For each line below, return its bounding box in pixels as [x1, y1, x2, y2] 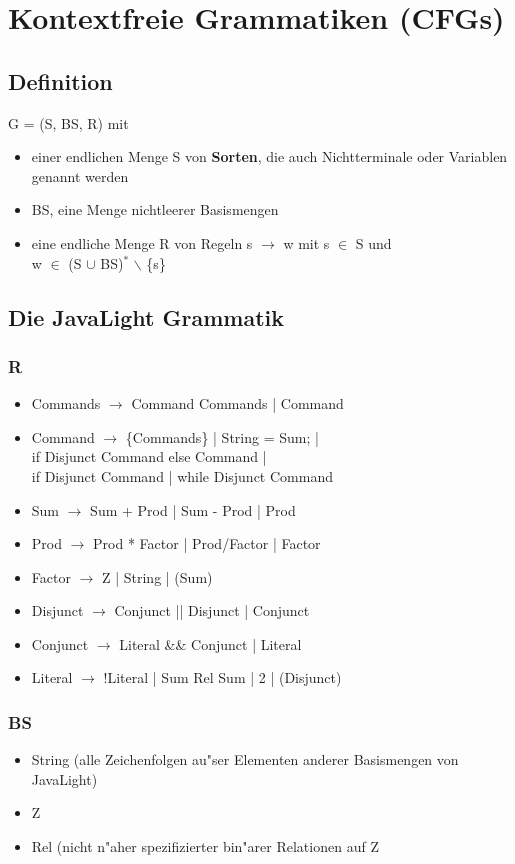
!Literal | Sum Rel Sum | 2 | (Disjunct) [103, 667, 342, 688]
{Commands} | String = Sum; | [125, 426, 319, 447]
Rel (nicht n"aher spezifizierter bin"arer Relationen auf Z [31, 836, 379, 857]
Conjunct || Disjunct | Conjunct [114, 600, 310, 621]
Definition [8, 65, 113, 96]
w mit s [283, 232, 330, 253]
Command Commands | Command [131, 393, 344, 414]
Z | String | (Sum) [101, 566, 213, 587]
